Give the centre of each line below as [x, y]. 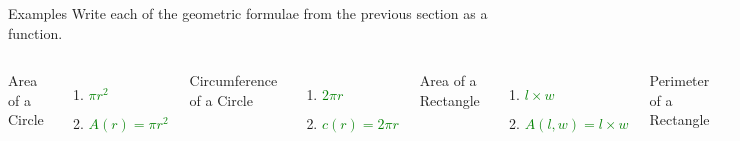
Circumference [233, 80]
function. [35, 32]
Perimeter [679, 80]
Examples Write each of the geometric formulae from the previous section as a [248, 13]
